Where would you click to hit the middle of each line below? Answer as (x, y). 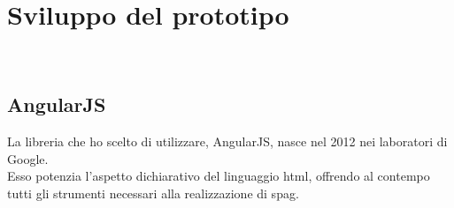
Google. (28, 158)
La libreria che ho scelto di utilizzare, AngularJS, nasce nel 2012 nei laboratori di (227, 141)
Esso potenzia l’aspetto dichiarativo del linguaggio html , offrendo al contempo (219, 176)
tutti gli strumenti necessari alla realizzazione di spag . (153, 193)
